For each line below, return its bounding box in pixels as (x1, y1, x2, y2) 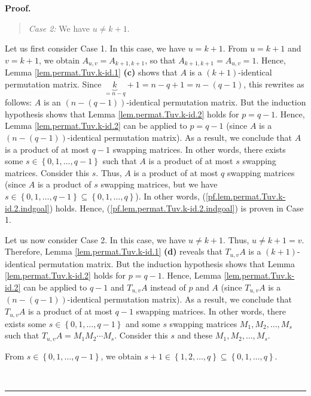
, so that (145, 53, 176, 66)
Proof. (5, 2, 31, 14)
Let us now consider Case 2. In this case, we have (5, 233, 186, 246)
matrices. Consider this (5, 166, 90, 179)
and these (177, 329, 213, 341)
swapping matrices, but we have (100, 178, 218, 191)
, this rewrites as (243, 77, 304, 90)
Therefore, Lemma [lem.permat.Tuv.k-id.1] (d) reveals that (5, 245, 222, 258)
